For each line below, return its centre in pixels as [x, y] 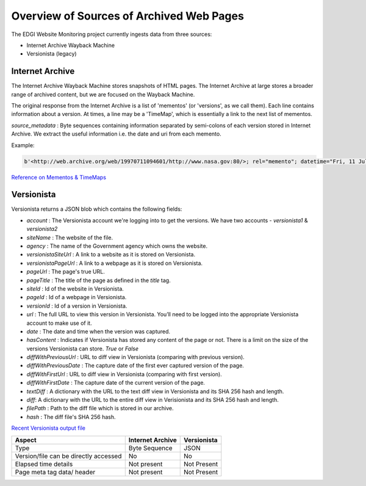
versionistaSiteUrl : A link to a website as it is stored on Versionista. [111, 255]
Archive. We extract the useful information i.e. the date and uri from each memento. [117, 134]
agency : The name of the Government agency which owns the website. [117, 246]
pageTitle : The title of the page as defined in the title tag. [99, 280]
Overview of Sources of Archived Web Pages [127, 16]
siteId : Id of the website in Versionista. [75, 288]
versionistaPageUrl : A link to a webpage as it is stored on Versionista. [115, 263]
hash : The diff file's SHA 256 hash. [71, 417]
